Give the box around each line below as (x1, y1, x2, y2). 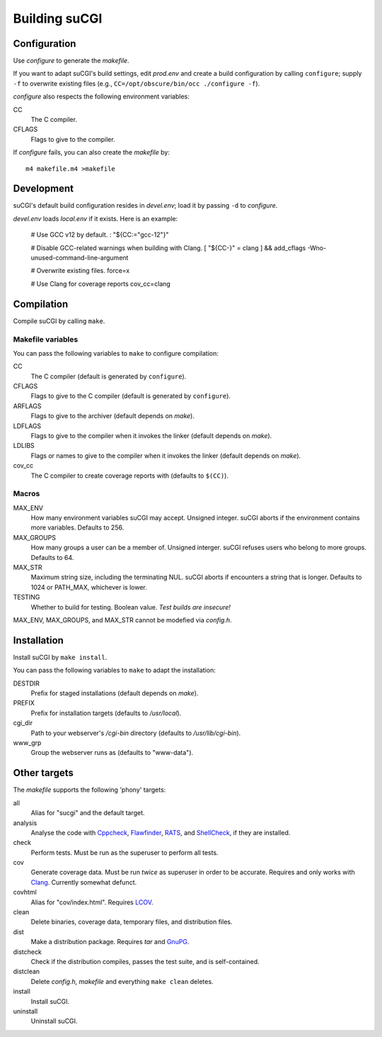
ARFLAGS (13, 401, 42, 410)
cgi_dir (13, 719, 33, 727)
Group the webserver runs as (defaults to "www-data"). (30, 749, 194, 757)
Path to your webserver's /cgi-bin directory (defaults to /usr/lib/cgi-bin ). (30, 729, 241, 737)
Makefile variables (13, 334, 79, 344)
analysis (13, 819, 37, 827)
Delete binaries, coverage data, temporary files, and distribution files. (30, 918, 233, 926)
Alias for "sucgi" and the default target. (30, 809, 145, 817)
